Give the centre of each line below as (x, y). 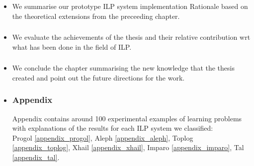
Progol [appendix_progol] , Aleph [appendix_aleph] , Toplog (103, 137)
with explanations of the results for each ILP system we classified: (113, 128)
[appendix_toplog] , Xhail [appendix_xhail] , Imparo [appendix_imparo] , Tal (128, 147)
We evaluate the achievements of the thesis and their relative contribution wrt (131, 37)
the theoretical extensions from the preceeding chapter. (96, 16)
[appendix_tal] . (36, 157)
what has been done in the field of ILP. (72, 46)
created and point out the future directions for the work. (98, 77)
